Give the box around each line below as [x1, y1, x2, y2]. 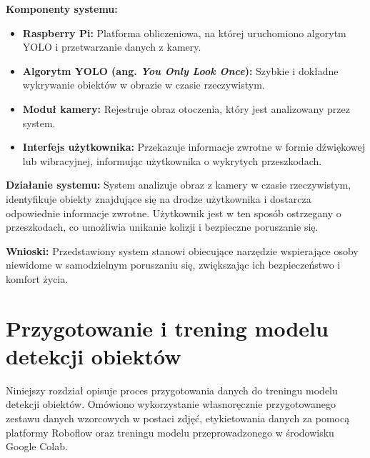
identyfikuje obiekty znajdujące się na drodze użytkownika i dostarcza [6, 191, 311, 206]
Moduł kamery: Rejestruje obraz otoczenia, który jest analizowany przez [22, 101, 350, 116]
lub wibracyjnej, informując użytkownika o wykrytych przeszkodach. [22, 153, 322, 168]
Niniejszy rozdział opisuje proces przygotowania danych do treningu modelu [6, 382, 338, 397]
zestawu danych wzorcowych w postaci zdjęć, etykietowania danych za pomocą [6, 411, 350, 425]
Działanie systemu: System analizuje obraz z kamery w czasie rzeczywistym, [6, 177, 351, 192]
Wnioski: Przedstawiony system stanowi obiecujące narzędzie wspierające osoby [6, 243, 359, 258]
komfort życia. [6, 271, 69, 286]
